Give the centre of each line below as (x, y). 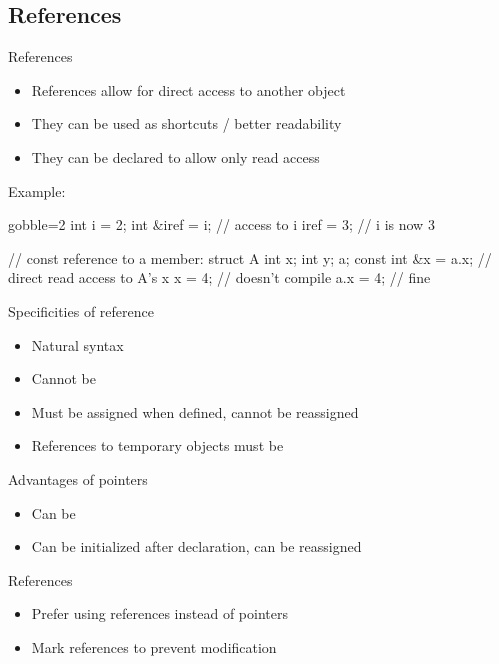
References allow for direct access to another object (188, 89)
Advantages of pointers (78, 478)
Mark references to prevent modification (154, 646)
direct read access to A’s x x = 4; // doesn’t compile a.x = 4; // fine (219, 277)
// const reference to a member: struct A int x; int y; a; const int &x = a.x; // (250, 257)
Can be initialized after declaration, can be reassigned (196, 546)
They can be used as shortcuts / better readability (186, 123)
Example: (37, 190)
